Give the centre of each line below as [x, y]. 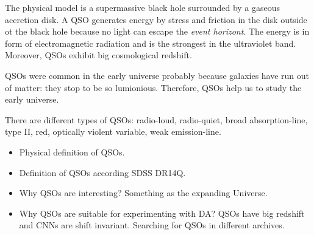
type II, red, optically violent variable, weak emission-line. [113, 131]
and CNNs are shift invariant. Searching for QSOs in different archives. [152, 225]
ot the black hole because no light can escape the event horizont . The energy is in [157, 31]
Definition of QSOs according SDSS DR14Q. [102, 172]
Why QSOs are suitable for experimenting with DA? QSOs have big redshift [162, 213]
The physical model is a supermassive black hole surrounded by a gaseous [143, 7]
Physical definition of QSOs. [72, 152]
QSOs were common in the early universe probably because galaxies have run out [157, 75]
